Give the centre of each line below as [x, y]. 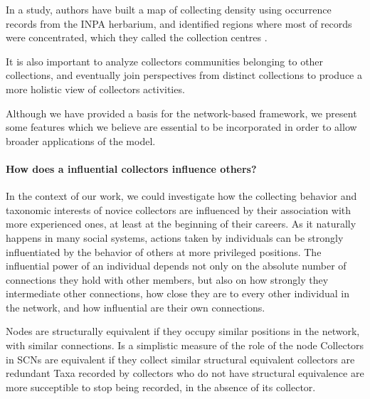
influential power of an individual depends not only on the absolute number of [176, 266]
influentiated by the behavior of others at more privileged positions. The [164, 251]
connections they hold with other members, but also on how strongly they [167, 279]
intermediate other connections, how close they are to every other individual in [178, 293]
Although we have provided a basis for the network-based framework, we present [181, 113]
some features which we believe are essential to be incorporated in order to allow [181, 127]
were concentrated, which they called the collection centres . [137, 37]
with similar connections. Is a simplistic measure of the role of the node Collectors [185, 345]
